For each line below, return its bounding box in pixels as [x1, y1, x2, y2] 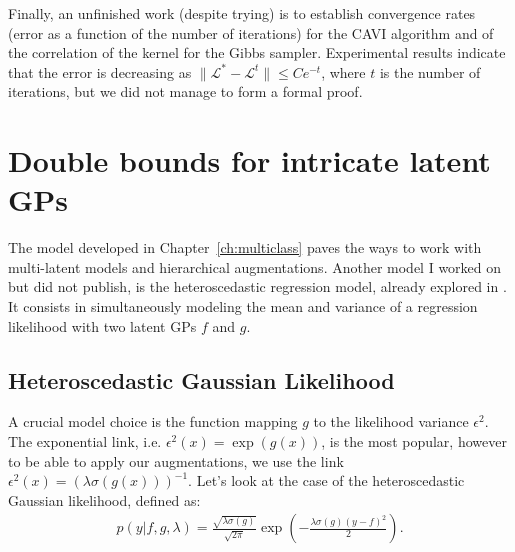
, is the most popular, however [321, 431, 507, 452]
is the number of [379, 61, 481, 82]
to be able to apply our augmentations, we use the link [8, 450, 344, 471]
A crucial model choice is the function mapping [8, 411, 298, 432]
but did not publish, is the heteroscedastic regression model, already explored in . [8, 276, 507, 297]
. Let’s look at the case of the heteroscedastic [188, 470, 465, 491]
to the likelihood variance [313, 411, 469, 432]
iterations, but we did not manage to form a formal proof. [8, 81, 363, 102]
